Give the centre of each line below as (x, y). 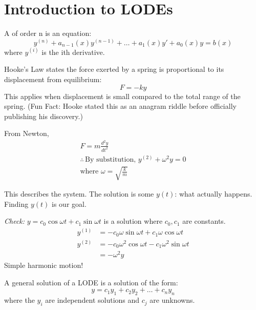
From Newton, (27, 133)
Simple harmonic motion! (44, 265)
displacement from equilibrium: (53, 79)
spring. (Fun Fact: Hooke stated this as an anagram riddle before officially (120, 106)
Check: (15, 221)
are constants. (204, 221)
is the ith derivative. (73, 52)
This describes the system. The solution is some (79, 194)
